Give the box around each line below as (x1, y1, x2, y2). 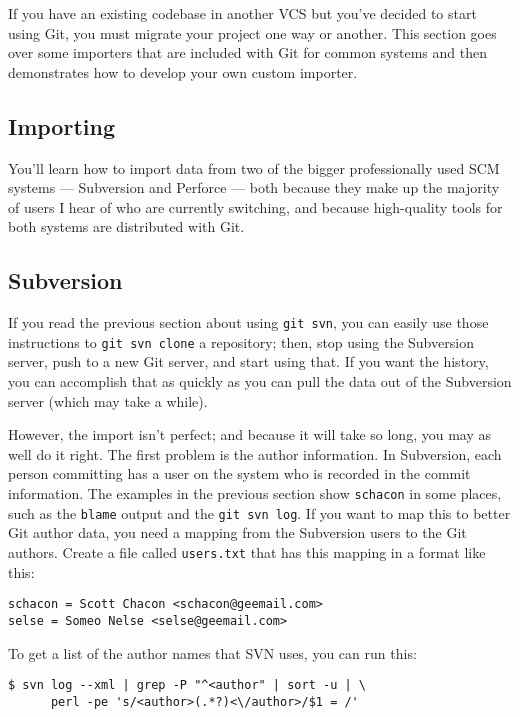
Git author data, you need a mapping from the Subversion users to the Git (8, 522, 467, 543)
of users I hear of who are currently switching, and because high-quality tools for (8, 196, 503, 217)
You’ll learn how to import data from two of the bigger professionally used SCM (8, 157, 500, 178)
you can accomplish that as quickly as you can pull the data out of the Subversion (8, 371, 512, 392)
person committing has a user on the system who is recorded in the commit (8, 463, 471, 484)
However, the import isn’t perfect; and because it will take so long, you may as (8, 424, 491, 445)
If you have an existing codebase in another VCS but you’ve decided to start (8, 3, 477, 23)
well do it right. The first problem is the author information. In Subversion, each (8, 443, 502, 464)
